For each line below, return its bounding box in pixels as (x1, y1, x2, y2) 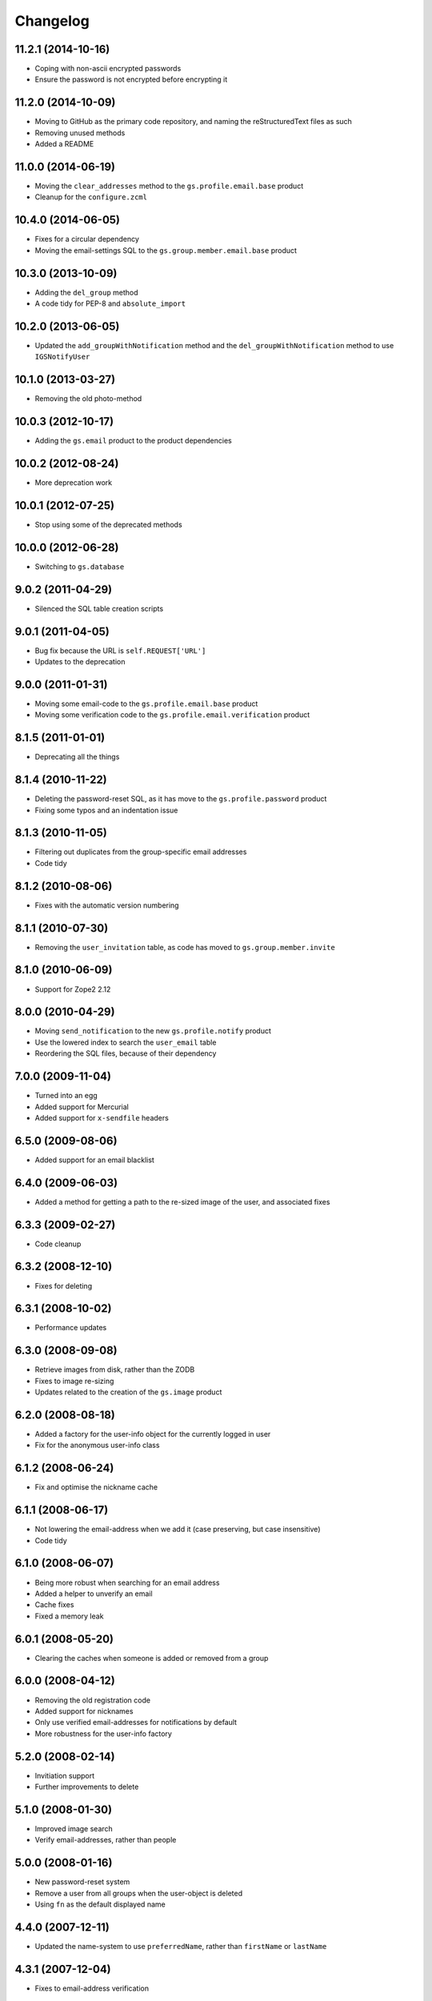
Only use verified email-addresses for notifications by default (34, 1718, 238, 1727)
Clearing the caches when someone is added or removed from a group (34, 1653, 269, 1662)
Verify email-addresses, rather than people (34, 1835, 177, 1845)
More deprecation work (34, 478, 113, 487)
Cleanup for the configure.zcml (34, 192, 148, 202)
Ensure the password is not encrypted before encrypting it (34, 74, 228, 84)
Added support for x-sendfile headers (34, 1113, 170, 1122)
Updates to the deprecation (34, 657, 126, 667)
